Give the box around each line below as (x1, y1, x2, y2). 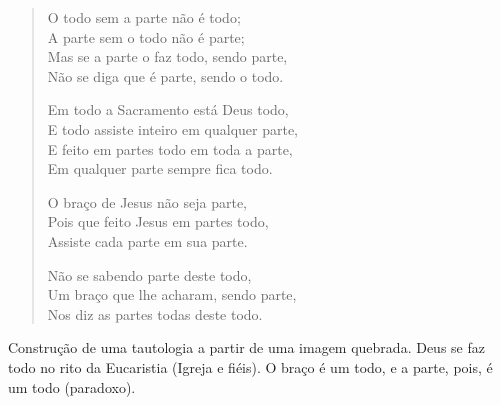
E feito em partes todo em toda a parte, (47, 138, 293, 159)
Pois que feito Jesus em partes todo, (47, 211, 269, 232)
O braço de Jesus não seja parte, (47, 191, 248, 212)
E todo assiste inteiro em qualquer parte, (47, 118, 299, 139)
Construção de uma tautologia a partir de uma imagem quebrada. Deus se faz (8, 337, 485, 358)
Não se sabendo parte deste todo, (47, 264, 252, 285)
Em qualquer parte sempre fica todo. (47, 158, 273, 179)
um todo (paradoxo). (8, 376, 136, 397)
